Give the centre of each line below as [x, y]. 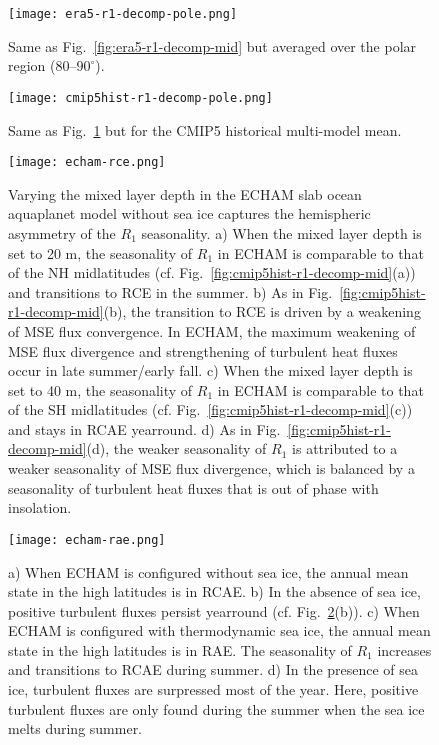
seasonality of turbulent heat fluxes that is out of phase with [193, 487]
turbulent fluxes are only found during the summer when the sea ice [216, 708]
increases [404, 649]
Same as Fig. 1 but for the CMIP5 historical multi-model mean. [205, 129]
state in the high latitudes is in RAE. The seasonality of [180, 649]
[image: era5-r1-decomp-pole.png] [123, 14]
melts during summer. [75, 728]
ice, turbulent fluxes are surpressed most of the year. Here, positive [213, 689]
